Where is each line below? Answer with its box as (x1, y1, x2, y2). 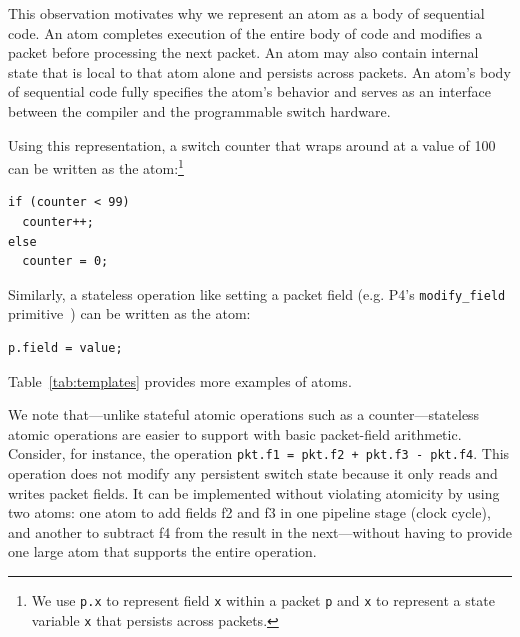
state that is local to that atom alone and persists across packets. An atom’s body (8, 61, 511, 82)
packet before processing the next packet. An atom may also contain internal (8, 42, 479, 63)
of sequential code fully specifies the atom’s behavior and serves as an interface (8, 81, 491, 102)
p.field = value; (8, 341, 123, 356)
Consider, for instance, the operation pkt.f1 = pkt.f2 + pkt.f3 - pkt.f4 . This (8, 443, 510, 464)
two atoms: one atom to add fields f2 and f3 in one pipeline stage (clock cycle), (8, 502, 491, 523)
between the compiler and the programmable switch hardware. (8, 100, 391, 121)
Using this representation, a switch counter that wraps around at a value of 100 (8, 134, 496, 155)
